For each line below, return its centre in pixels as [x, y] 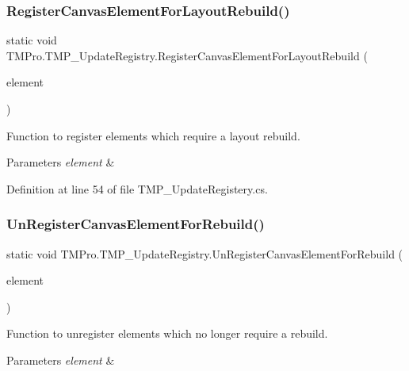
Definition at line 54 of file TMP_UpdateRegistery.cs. [137, 188]
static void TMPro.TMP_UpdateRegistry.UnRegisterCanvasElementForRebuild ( [205, 253]
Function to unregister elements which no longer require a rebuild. [167, 333]
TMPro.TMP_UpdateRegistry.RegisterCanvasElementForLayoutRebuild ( [187, 55]
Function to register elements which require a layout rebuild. [153, 135]
